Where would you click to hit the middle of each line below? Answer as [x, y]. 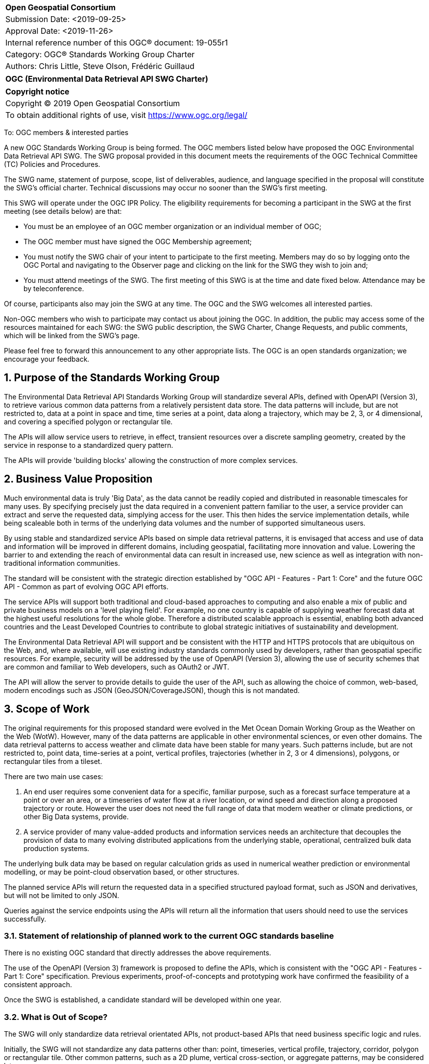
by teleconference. [54, 289]
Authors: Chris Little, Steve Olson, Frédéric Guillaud [100, 66]
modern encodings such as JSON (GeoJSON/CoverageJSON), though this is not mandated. [152, 690]
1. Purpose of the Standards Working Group [112, 378]
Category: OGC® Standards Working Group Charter [100, 54]
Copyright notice [37, 92]
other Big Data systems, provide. [76, 816]
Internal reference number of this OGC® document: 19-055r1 [117, 43]
